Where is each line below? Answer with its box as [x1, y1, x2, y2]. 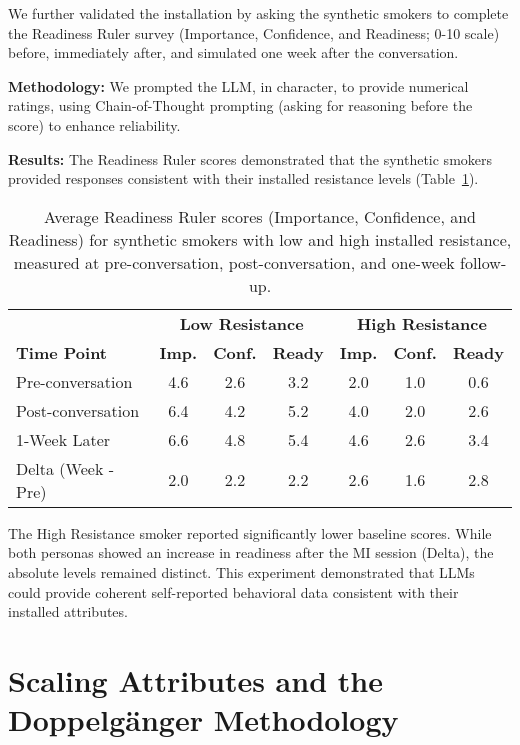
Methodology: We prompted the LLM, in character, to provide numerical [8, 75, 469, 96]
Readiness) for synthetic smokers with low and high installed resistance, [8, 227, 512, 251]
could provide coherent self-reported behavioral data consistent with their [8, 581, 459, 602]
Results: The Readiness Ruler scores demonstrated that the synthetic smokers [8, 148, 493, 169]
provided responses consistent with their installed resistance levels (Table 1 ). [8, 168, 479, 189]
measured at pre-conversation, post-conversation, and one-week [13, 250, 455, 274]
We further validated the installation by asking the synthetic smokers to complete [8, 3, 509, 23]
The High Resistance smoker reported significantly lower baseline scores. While [8, 522, 492, 543]
